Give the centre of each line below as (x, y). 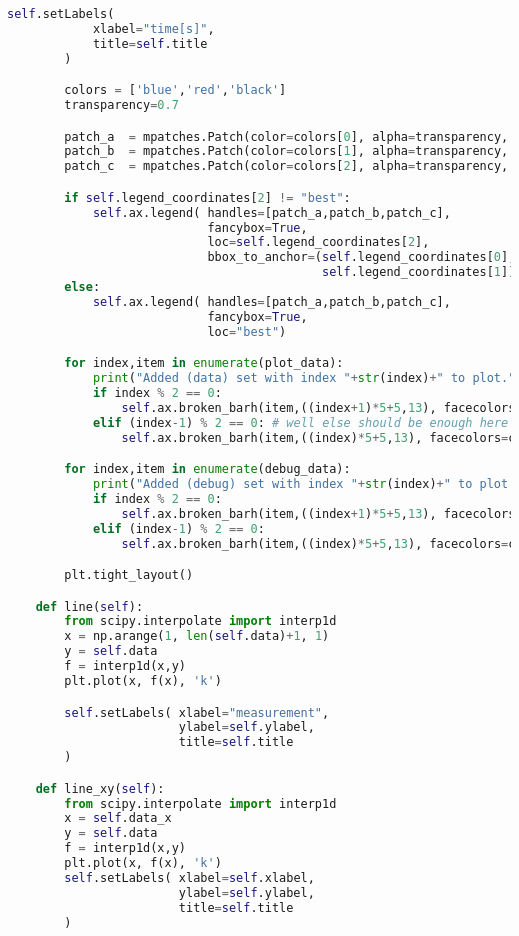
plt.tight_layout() (129, 575)
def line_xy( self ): (100, 788)
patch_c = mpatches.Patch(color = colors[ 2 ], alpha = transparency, (286, 166)
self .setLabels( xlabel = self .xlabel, (189, 877)
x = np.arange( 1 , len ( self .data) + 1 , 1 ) (197, 636)
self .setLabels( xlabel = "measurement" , (197, 712)
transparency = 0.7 (121, 105)
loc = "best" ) (247, 331)
